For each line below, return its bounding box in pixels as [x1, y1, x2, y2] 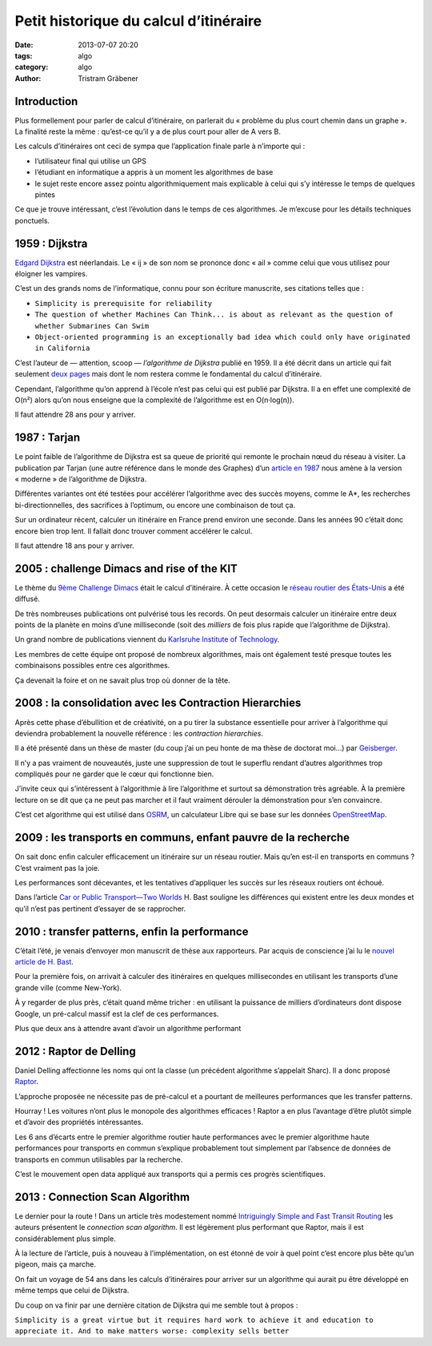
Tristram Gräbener [78, 73, 139, 83]
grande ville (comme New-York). [14, 982, 122, 993]
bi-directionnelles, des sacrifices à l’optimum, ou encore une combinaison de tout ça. [14, 500, 296, 510]
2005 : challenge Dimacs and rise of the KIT [14, 562, 238, 575]
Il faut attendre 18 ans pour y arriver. [14, 541, 135, 550]
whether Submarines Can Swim [34, 321, 150, 330]
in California [34, 344, 90, 353]
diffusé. [14, 594, 40, 604]
